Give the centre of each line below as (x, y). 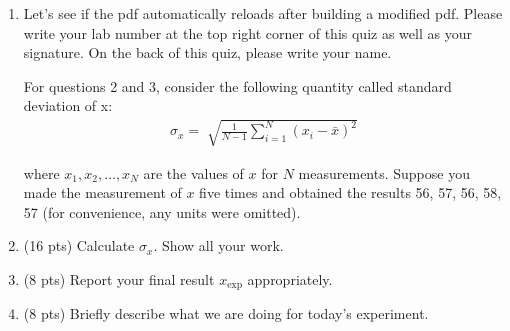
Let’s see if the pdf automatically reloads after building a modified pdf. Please (263, 13)
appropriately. (290, 278)
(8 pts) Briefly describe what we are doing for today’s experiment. (226, 313)
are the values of (193, 172)
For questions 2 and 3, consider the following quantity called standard (237, 85)
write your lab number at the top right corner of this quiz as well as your (247, 32)
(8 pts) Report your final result (119, 278)
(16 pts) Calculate (79, 245)
